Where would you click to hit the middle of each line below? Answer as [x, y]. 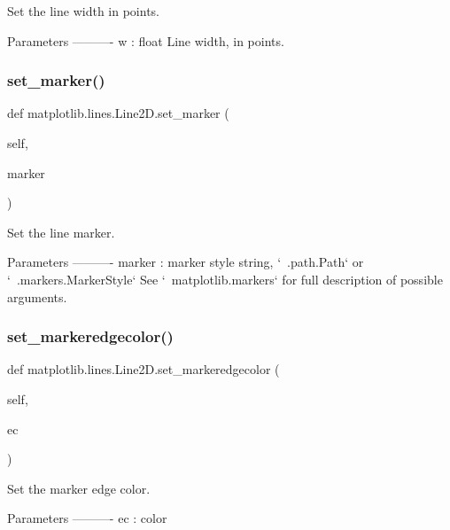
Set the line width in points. [83, 11]
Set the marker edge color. [79, 488]
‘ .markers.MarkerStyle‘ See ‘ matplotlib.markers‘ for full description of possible [225, 279]
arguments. [37, 296]
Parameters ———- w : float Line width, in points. [146, 40]
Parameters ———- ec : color [87, 518]
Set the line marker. [61, 232]
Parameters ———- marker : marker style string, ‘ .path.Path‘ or [186, 262]
